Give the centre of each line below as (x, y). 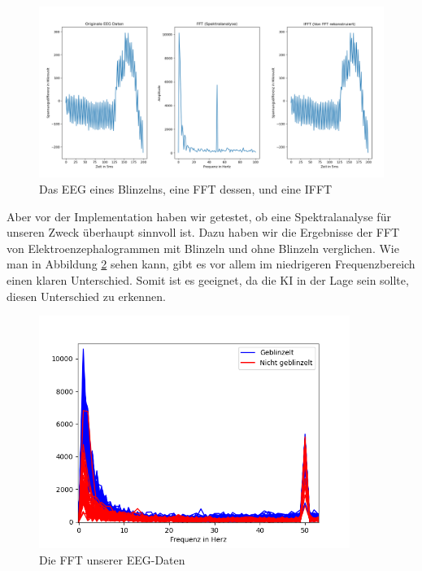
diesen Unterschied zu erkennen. (86, 296)
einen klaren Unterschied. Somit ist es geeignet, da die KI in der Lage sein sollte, (208, 279)
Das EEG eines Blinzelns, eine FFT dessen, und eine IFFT (186, 188)
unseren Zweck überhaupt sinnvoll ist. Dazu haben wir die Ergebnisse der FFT (203, 232)
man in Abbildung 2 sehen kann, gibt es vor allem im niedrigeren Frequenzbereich (211, 264)
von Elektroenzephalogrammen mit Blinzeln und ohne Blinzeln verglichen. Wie (203, 248)
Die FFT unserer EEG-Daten (112, 559)
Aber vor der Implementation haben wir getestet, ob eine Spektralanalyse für (199, 216)
